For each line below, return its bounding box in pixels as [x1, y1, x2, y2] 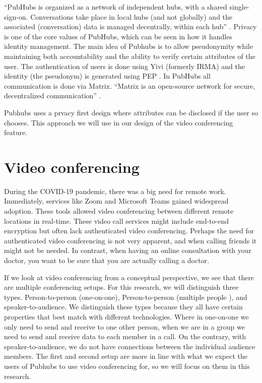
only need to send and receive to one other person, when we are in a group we [4, 321, 245, 332]
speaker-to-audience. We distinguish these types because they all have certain [4, 301, 243, 312]
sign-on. [4, 11, 28, 22]
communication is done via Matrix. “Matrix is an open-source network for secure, [4, 80, 255, 91]
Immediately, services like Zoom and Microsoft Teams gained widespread [4, 196, 229, 206]
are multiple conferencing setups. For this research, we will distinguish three [4, 282, 239, 292]
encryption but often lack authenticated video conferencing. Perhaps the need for [4, 225, 254, 236]
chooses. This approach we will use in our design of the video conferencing [4, 117, 233, 127]
